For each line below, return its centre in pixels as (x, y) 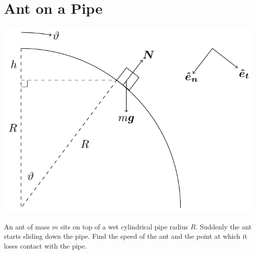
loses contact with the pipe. (46, 245)
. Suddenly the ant (224, 226)
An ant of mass (27, 226)
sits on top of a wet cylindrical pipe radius (124, 226)
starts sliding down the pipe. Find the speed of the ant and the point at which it (126, 236)
